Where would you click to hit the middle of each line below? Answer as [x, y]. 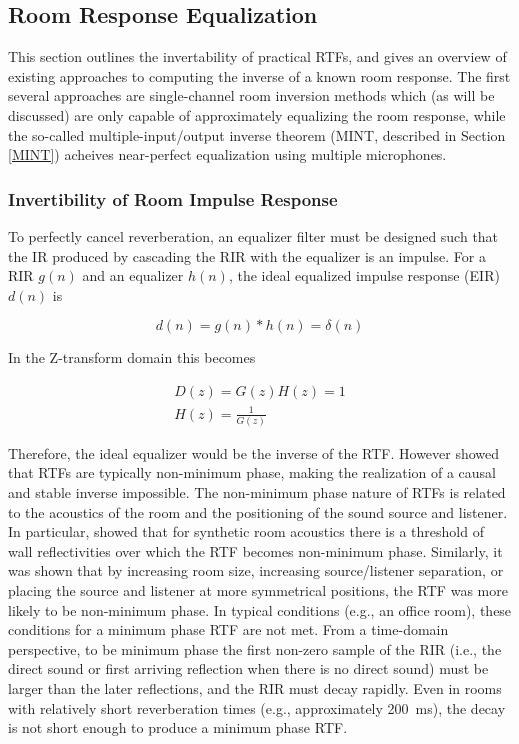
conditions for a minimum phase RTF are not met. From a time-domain [228, 629]
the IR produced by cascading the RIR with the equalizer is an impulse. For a [247, 255]
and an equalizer [133, 275]
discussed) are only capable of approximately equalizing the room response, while [257, 114]
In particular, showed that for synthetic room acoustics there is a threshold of [246, 531]
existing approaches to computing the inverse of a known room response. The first [259, 75]
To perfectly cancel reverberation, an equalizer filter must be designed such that [253, 235]
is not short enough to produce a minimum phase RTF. [178, 727]
